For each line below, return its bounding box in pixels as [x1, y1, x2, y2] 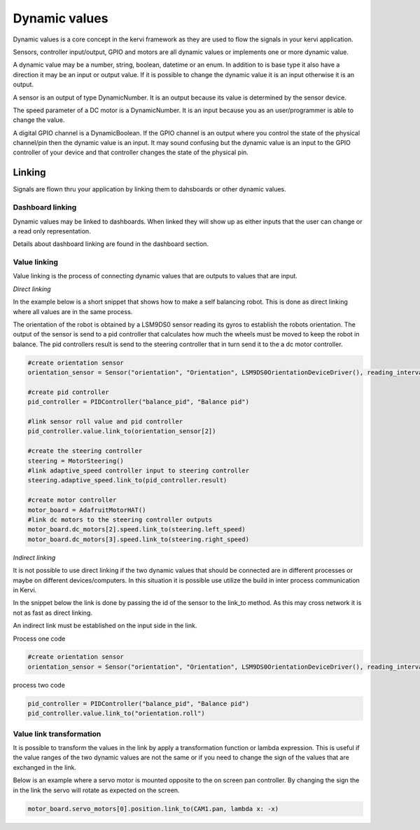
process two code [13, 681, 66, 689]
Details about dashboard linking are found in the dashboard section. [13, 240, 209, 248]
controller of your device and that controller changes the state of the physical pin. [13, 148, 248, 157]
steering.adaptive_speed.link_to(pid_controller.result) [27, 477, 227, 484]
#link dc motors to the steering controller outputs [27, 516, 213, 524]
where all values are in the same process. [13, 307, 133, 315]
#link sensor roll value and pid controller [27, 418, 183, 426]
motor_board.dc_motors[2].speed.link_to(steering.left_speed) [27, 526, 246, 533]
